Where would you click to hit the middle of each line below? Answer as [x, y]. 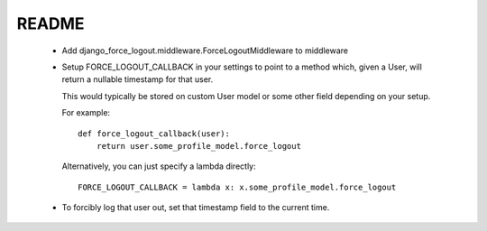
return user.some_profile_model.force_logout [199, 146]
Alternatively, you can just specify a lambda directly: [159, 166]
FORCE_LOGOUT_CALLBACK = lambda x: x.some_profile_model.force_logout [237, 187]
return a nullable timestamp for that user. [138, 79]
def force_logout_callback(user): [154, 134]
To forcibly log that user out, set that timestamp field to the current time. [196, 208]
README [51, 23]
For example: [86, 113]
